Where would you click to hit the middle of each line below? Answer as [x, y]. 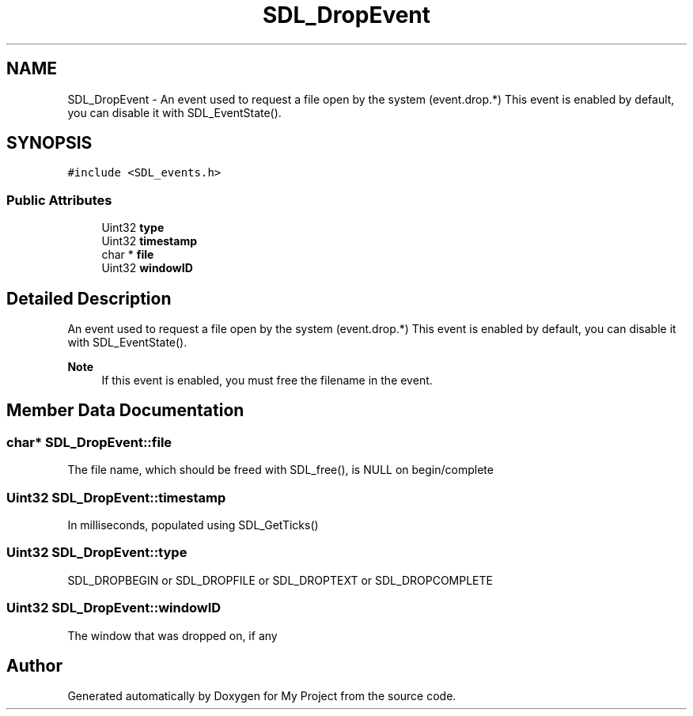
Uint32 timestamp [149, 241]
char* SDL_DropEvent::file [89, 442]
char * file [128, 255]
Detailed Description [89, 298]
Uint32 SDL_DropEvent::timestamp [116, 497]
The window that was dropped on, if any [172, 635]
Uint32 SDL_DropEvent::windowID [114, 608]
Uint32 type [133, 228]
